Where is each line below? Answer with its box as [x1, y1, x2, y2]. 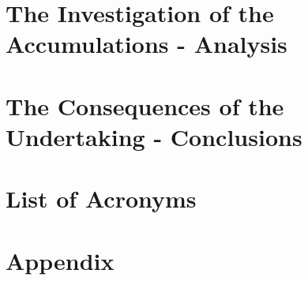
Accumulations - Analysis [6, 28, 287, 60]
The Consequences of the [6, 89, 284, 122]
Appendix [6, 244, 115, 276]
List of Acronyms [6, 182, 197, 215]
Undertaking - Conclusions [6, 120, 302, 152]
